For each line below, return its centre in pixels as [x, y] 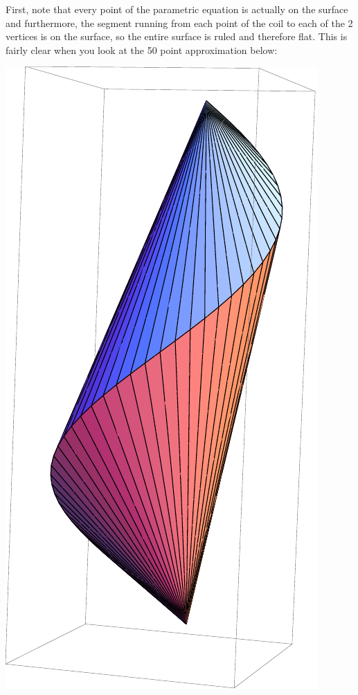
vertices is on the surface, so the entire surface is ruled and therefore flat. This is [177, 36]
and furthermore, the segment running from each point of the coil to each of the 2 [179, 22]
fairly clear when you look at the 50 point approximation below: [142, 49]
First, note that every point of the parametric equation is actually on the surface [177, 9]
